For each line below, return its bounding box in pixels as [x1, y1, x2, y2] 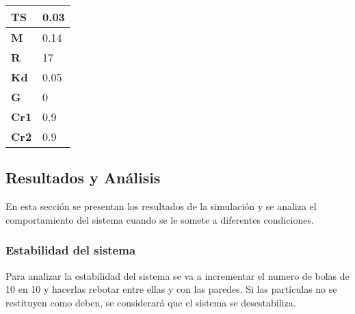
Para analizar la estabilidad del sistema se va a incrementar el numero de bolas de [5, 268, 350, 283]
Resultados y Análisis [5, 167, 161, 188]
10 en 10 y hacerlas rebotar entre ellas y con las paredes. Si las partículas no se [5, 282, 337, 296]
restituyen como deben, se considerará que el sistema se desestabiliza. [5, 295, 296, 309]
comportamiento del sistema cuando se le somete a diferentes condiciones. [5, 212, 314, 226]
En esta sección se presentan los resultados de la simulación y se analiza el [5, 199, 317, 213]
